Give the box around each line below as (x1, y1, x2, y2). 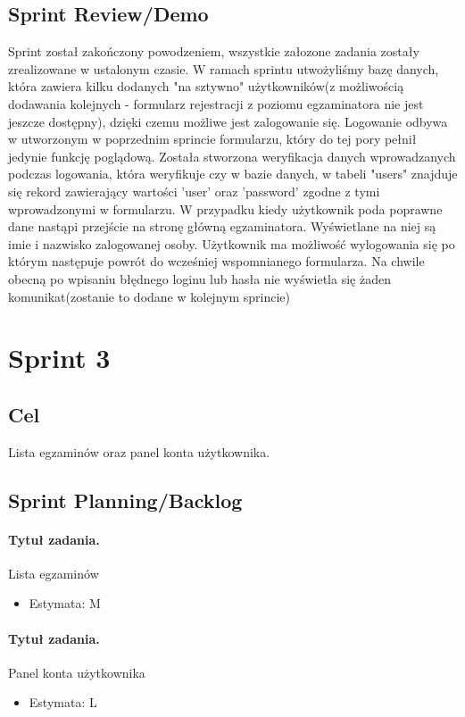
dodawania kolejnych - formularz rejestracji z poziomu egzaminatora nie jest (8, 94, 424, 113)
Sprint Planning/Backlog (8, 486, 243, 513)
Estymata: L (29, 693, 97, 712)
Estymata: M (29, 594, 101, 613)
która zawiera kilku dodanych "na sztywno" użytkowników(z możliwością (8, 77, 404, 96)
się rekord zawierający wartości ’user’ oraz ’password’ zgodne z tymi (8, 181, 380, 200)
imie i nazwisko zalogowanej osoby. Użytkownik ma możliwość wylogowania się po (8, 234, 455, 253)
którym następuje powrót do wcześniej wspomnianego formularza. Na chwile (8, 252, 425, 271)
